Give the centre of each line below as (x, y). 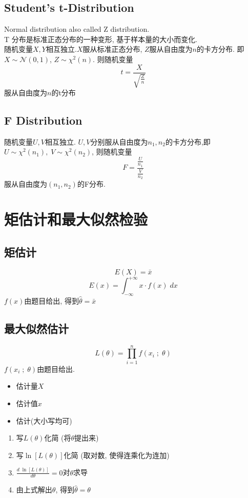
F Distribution (43, 120)
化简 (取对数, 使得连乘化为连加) (117, 455)
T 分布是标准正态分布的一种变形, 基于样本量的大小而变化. (101, 39)
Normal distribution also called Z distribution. (77, 29)
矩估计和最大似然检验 (76, 219)
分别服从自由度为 (119, 141)
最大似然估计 (36, 328)
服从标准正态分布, (112, 49)
